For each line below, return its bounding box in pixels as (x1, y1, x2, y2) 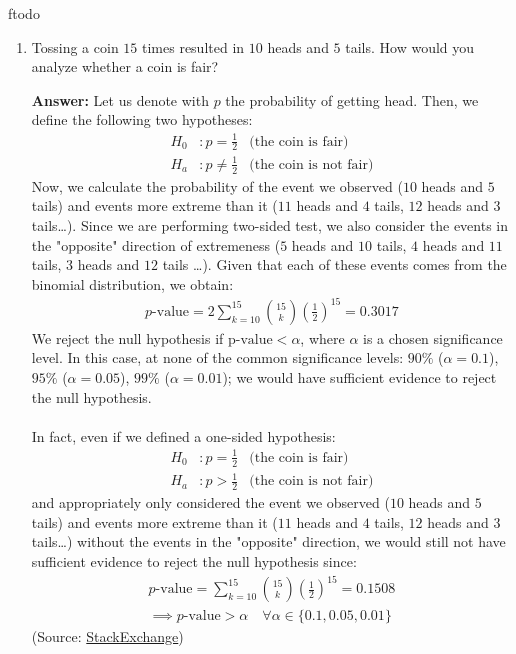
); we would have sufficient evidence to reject (222, 367, 497, 387)
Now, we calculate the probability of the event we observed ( (31, 175, 403, 196)
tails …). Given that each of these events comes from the (162, 254, 507, 275)
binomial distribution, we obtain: (31, 273, 234, 294)
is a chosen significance (363, 327, 503, 348)
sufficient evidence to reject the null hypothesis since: (31, 550, 357, 571)
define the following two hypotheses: (31, 109, 253, 130)
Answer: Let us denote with (31, 89, 209, 110)
